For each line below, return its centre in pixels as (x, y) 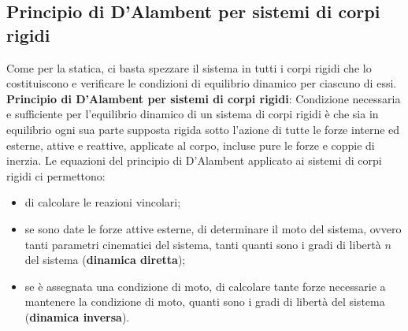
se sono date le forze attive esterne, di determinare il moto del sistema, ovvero (213, 228)
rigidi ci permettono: (56, 175)
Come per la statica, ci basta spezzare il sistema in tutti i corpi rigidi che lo (189, 67)
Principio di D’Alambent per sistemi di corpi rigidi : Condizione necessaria (204, 98)
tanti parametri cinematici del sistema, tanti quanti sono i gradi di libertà (203, 244)
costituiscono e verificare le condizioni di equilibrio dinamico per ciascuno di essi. (202, 83)
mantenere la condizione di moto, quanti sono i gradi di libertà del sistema (205, 301)
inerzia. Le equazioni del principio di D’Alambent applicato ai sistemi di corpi (194, 160)
